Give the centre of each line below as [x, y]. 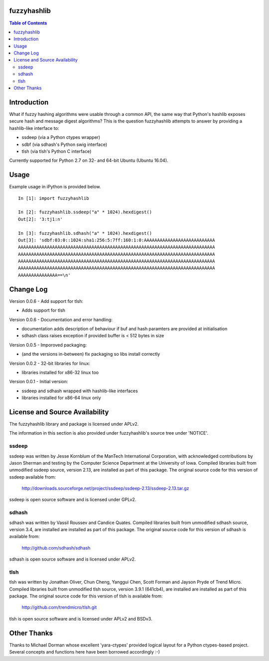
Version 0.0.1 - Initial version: [39, 382]
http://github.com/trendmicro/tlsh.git [59, 608]
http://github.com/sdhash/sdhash [56, 548]
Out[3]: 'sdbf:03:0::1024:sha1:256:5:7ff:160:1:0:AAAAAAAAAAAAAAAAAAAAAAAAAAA [117, 240]
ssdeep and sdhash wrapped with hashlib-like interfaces [80, 391]
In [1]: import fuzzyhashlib [54, 198]
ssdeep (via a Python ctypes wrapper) [61, 137]
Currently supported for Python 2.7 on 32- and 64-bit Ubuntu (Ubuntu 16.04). [89, 160]
